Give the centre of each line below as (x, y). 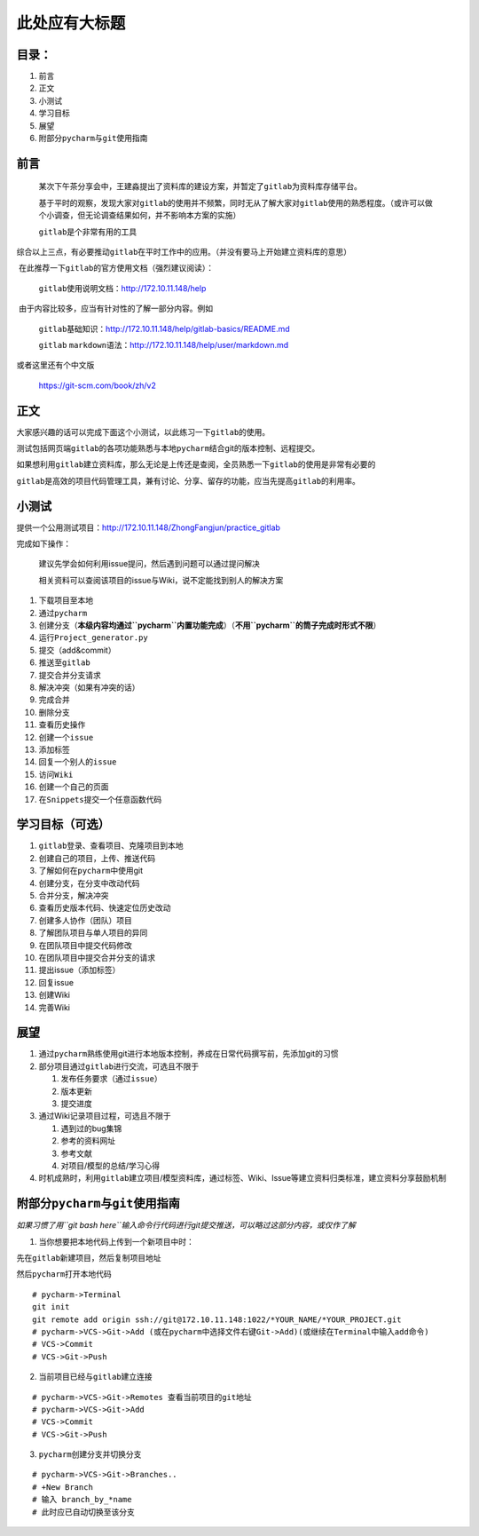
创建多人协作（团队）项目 (85, 920)
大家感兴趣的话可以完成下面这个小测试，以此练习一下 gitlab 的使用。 (143, 432)
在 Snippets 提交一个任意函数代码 (100, 799)
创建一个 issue (66, 737)
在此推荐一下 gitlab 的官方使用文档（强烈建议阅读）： (116, 268)
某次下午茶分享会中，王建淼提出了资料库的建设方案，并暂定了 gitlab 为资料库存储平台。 (200, 186)
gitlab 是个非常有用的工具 (88, 232)
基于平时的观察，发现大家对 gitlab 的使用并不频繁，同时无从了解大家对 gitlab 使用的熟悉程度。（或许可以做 (236, 202)
